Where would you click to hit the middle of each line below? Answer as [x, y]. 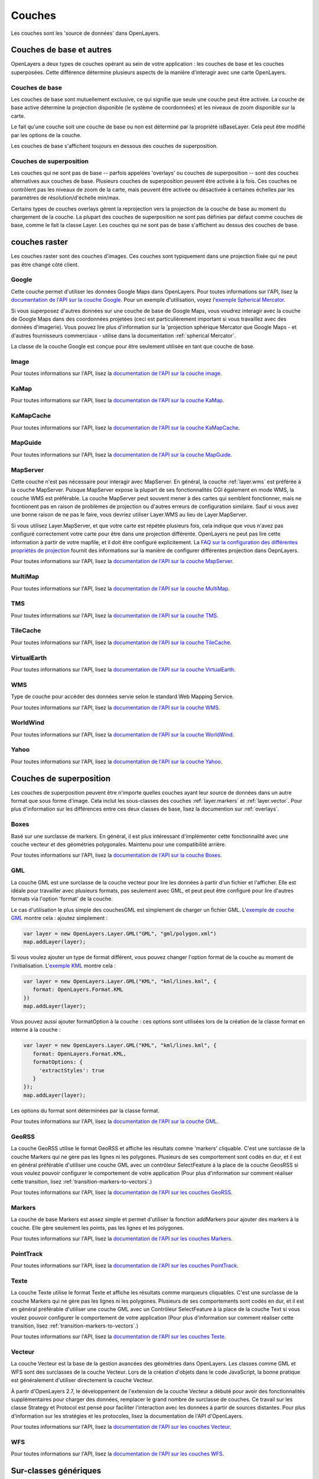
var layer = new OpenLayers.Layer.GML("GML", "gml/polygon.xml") [120, 934]
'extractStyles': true [71, 1070]
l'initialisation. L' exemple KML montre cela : [64, 965]
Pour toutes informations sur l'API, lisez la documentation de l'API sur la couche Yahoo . [117, 761]
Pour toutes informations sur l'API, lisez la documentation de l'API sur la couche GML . [115, 1122]
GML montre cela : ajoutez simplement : [59, 918]
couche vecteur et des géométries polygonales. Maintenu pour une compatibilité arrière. [119, 845]
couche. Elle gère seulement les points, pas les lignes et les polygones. [97, 1228]
